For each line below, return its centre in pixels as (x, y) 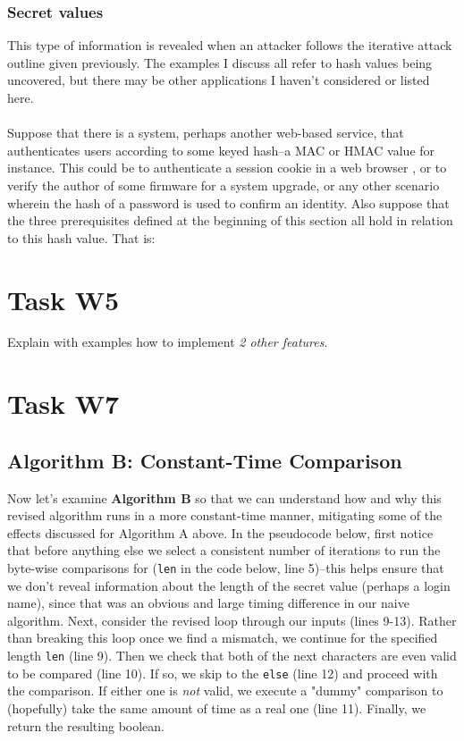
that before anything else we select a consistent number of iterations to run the (224, 550)
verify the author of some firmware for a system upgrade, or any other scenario (224, 185)
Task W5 (63, 299)
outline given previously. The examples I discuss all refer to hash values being (220, 62)
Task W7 (63, 404)
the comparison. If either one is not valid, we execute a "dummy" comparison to (225, 690)
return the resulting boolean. (86, 725)
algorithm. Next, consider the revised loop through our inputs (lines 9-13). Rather (232, 620)
